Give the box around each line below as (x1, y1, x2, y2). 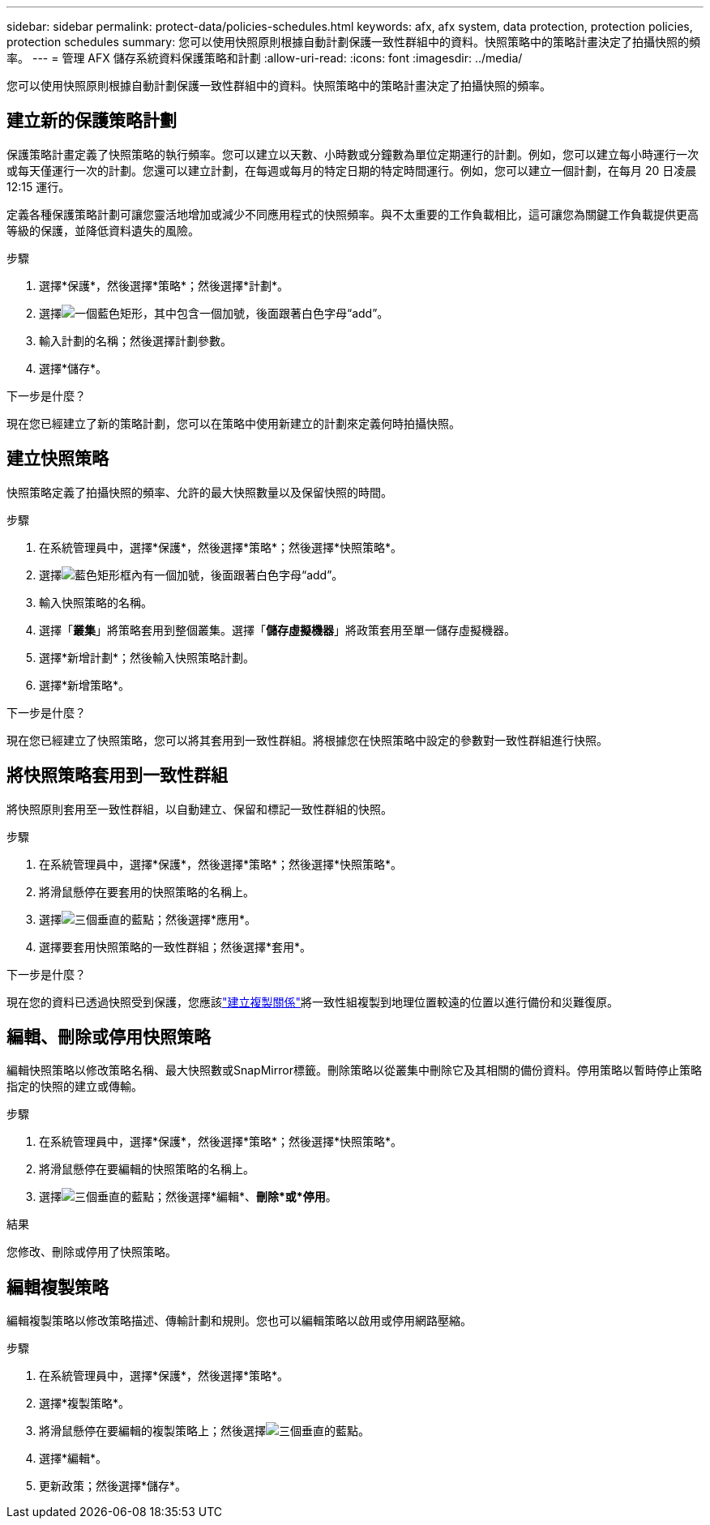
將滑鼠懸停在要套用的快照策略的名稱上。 (39, 884, 254, 899)
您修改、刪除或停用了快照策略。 (6, 1245, 177, 1259)
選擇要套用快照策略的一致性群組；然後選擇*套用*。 (39, 939, 312, 954)
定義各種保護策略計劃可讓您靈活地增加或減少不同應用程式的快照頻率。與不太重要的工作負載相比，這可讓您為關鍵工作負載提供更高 (6, 207, 699, 221)
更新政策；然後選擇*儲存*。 (39, 1479, 187, 1493)
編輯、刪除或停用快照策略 (6, 1026, 211, 1047)
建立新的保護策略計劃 (6, 110, 177, 131)
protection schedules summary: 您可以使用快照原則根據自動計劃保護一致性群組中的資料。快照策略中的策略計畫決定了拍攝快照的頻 (6, 35, 701, 49)
